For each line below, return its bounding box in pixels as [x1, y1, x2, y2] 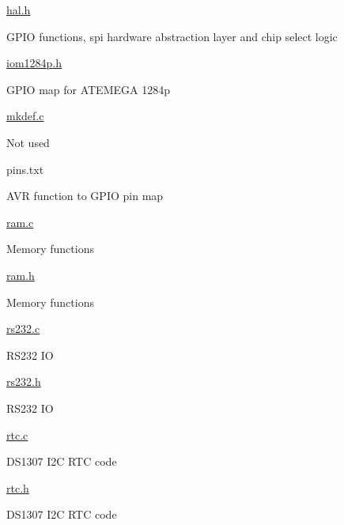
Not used [6, 134, 50, 150]
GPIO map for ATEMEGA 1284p [6, 81, 170, 97]
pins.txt [6, 161, 44, 177]
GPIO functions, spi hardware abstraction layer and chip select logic [6, 28, 338, 44]
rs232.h [6, 373, 41, 390]
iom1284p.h [6, 55, 62, 71]
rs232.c [6, 320, 40, 337]
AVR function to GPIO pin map [6, 187, 164, 204]
